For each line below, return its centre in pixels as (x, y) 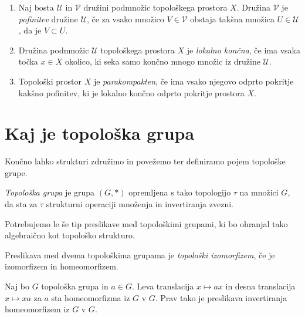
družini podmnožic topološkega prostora (155, 7)
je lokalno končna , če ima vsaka (243, 50)
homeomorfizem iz (37, 309)
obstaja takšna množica (232, 18)
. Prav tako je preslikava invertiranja (221, 297)
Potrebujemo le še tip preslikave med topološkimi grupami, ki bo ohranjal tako (146, 223)
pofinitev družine (48, 18)
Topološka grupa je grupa (50, 192)
